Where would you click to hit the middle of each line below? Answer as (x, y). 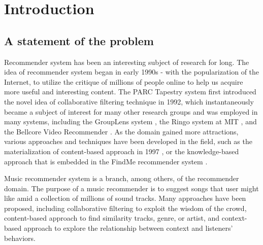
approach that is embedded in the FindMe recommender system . (106, 161)
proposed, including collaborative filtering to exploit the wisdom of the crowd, (125, 208)
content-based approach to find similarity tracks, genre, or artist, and (112, 218)
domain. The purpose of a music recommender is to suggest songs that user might (131, 188)
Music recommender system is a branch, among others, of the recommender (122, 178)
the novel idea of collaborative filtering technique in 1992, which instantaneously (129, 101)
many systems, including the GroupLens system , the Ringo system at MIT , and (130, 121)
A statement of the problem (79, 40)
